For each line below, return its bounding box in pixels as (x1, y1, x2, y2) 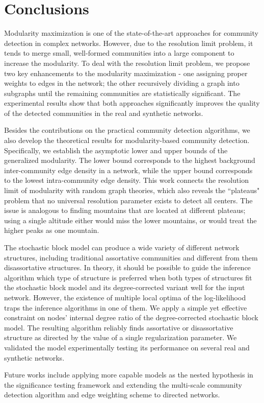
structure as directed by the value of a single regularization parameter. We (4, 332, 237, 343)
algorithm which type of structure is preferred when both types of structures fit (4, 272, 252, 282)
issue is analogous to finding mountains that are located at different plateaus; (4, 205, 246, 216)
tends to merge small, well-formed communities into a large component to (4, 48, 234, 58)
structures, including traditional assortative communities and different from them (4, 252, 258, 263)
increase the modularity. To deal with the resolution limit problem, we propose (4, 57, 250, 68)
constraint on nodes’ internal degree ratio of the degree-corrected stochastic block (4, 312, 258, 323)
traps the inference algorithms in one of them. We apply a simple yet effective (4, 302, 247, 313)
